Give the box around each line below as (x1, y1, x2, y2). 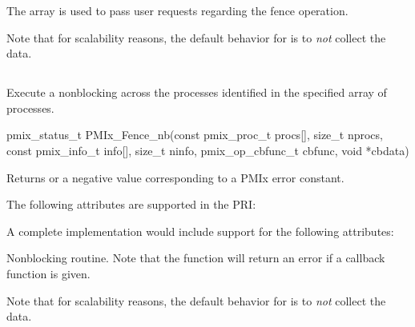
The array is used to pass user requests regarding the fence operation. (6, 2, 349, 18)
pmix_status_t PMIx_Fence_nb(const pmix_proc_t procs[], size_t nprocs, (6, 126, 383, 143)
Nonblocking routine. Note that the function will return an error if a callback (6, 249, 385, 266)
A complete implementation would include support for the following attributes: (6, 222, 394, 239)
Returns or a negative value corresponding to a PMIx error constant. (6, 169, 344, 185)
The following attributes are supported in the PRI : (6, 196, 256, 213)
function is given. (6, 265, 91, 281)
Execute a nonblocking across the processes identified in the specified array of (6, 84, 387, 101)
